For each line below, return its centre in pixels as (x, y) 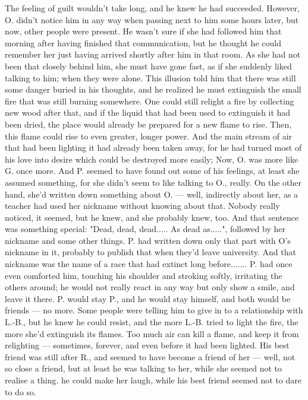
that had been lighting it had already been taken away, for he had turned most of (153, 147)
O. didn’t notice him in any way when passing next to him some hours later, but (152, 19)
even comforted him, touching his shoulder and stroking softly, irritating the (144, 275)
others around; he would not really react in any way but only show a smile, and (150, 287)
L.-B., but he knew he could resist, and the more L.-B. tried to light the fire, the (152, 322)
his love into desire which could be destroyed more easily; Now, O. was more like (152, 159)
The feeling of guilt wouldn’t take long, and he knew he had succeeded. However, (152, 8)
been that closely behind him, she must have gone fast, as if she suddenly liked (148, 66)
